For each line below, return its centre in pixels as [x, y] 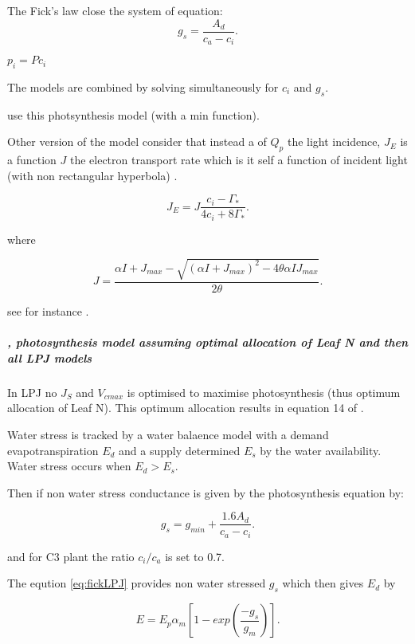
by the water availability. [321, 450]
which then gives [323, 583]
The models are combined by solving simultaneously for [143, 86]
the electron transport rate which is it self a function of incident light [239, 160]
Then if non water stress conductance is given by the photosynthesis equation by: [206, 492]
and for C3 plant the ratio [71, 556]
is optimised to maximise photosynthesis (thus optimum [264, 392]
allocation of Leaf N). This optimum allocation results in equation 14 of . [186, 408]
